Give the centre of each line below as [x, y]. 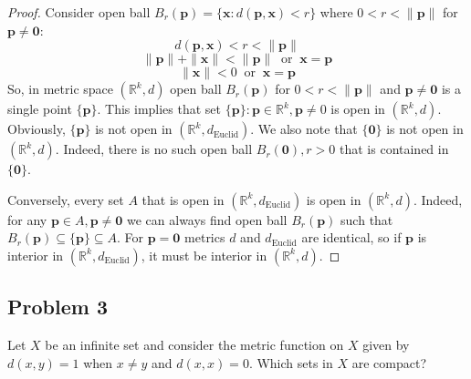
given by [386, 345]
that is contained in [394, 149]
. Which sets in [291, 362]
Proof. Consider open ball [79, 12]
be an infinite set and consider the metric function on [194, 345]
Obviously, [37, 129]
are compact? [389, 362]
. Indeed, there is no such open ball [154, 149]
